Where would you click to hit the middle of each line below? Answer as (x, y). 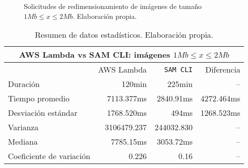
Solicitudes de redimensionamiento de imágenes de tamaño (113, 6)
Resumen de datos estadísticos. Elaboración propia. (124, 35)
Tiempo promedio (39, 98)
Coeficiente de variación (49, 156)
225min (180, 84)
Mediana (23, 142)
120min (134, 84)
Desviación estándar (43, 113)
